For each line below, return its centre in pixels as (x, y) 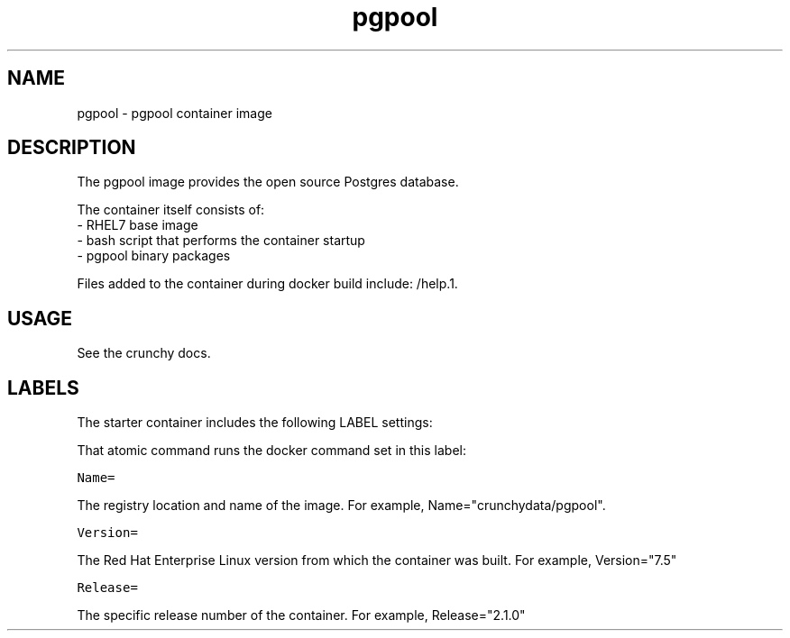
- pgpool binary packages (154, 256)
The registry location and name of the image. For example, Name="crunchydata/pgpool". (341, 506)
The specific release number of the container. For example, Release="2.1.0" (301, 615)
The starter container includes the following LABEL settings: (255, 423)
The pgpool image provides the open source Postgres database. (268, 182)
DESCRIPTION (72, 148)
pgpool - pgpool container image (175, 113)
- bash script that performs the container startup (221, 241)
